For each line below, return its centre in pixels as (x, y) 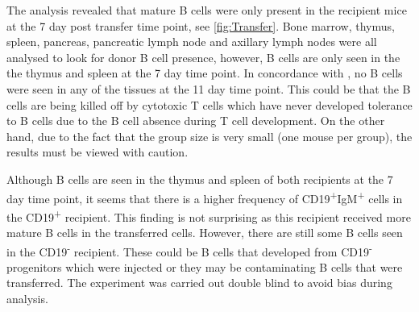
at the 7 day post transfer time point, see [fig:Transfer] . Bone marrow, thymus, (201, 25)
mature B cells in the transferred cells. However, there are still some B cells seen (205, 233)
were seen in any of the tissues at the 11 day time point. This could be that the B (209, 88)
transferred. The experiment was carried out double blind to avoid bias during (199, 283)
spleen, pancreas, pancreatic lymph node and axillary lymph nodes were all (192, 42)
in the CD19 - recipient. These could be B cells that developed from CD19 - (189, 250)
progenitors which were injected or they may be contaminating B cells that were (205, 266)
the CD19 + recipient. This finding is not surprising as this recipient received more (209, 215)
